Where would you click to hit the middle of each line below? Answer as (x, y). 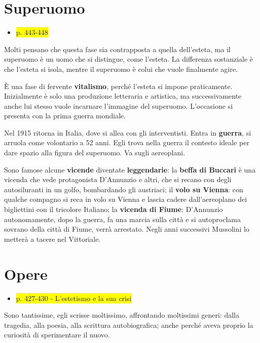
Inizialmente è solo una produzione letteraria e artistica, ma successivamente (123, 96)
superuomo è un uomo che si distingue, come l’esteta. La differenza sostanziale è (129, 59)
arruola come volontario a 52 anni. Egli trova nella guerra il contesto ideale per (127, 142)
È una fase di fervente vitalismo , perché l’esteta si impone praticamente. (118, 86)
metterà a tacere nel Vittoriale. (52, 239)
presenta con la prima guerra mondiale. (65, 116)
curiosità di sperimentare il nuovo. (57, 335)
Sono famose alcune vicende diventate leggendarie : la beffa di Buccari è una (130, 169)
